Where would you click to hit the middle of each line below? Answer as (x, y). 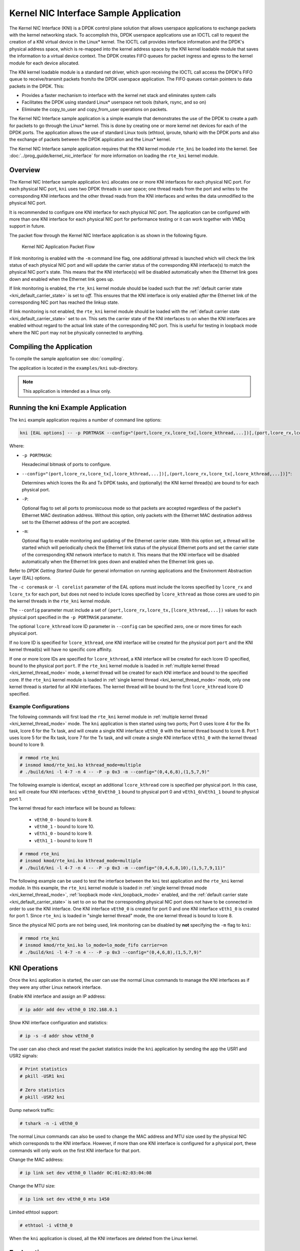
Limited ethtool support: (34, 1212)
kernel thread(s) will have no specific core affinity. (61, 650)
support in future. (27, 226)
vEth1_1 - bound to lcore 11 (63, 840)
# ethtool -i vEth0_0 (46, 1225)
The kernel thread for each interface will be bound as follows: (72, 808)
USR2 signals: (24, 1056)
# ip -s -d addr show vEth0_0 (57, 1036)
